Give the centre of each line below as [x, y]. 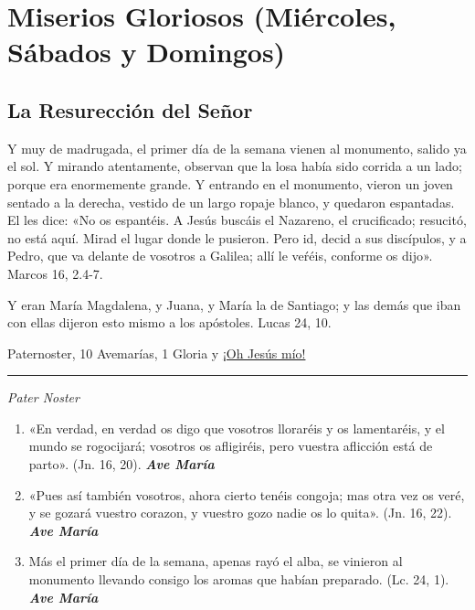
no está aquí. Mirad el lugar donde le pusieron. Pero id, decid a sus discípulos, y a [237, 237]
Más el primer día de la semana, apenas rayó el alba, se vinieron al [216, 561]
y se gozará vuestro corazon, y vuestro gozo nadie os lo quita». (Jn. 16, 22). [240, 513]
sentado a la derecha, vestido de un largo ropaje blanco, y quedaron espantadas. [231, 202]
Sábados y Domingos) [147, 52]
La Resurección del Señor [130, 109]
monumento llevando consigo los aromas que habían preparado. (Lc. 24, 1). [239, 579]
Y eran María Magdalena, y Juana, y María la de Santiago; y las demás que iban [234, 304]
